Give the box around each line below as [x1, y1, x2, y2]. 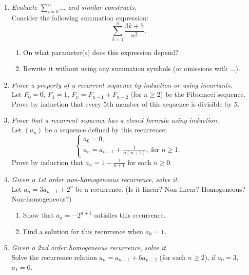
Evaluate [11, 2, 38, 12]
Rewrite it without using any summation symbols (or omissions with [23, 63, 228, 73]
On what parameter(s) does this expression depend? [23, 47, 179, 57]
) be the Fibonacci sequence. [160, 89, 246, 99]
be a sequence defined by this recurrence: [45, 125, 167, 135]
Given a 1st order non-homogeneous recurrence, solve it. [11, 174, 179, 184]
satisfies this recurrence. [94, 210, 166, 220]
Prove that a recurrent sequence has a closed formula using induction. [11, 115, 219, 125]
